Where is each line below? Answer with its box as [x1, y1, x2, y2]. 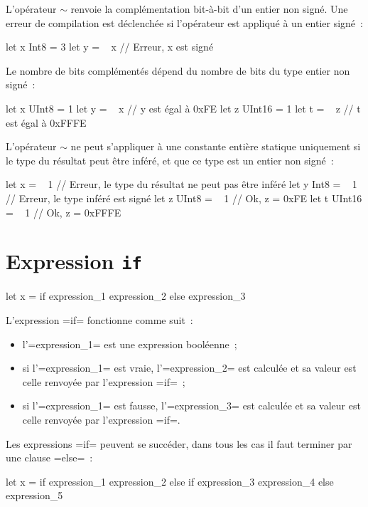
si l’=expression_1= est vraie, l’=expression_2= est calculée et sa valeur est [22, 360, 357, 375]
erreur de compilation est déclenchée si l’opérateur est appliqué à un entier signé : [6, 15, 363, 30]
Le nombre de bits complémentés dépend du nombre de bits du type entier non [6, 63, 350, 78]
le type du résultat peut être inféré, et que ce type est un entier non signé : [6, 152, 334, 167]
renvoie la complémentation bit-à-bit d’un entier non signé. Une [70, 1, 348, 16]
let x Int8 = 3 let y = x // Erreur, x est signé [6, 39, 214, 54]
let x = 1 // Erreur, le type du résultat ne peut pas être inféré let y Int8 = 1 [6, 177, 357, 192]
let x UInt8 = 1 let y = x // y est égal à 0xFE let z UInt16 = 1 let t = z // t [6, 100, 361, 115]
